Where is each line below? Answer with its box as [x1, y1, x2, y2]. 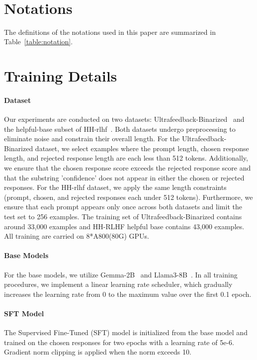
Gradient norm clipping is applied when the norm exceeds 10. [4, 347, 191, 357]
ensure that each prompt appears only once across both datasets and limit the [4, 201, 242, 212]
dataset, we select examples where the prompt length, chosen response [35, 143, 249, 153]
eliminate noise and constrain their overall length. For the [4, 133, 180, 144]
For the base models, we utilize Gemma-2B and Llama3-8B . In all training [4, 269, 238, 279]
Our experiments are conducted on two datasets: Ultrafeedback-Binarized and [4, 114, 245, 124]
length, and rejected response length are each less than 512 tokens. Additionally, [4, 153, 248, 163]
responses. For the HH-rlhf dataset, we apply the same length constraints [4, 182, 227, 192]
